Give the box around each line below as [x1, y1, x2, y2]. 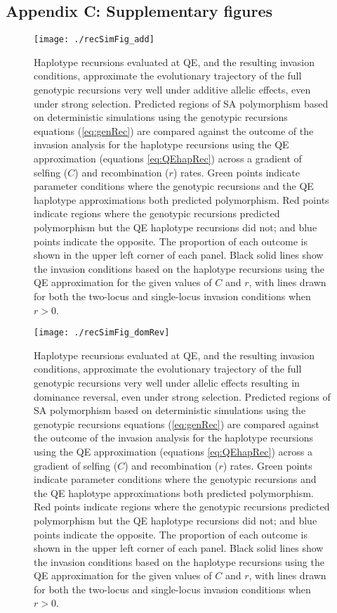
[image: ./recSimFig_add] [34, 34, 154, 45]
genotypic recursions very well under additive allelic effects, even [34, 82, 311, 97]
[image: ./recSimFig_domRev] [34, 328, 170, 338]
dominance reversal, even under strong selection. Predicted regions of [34, 389, 331, 404]
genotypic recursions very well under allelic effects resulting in [34, 375, 300, 389]
